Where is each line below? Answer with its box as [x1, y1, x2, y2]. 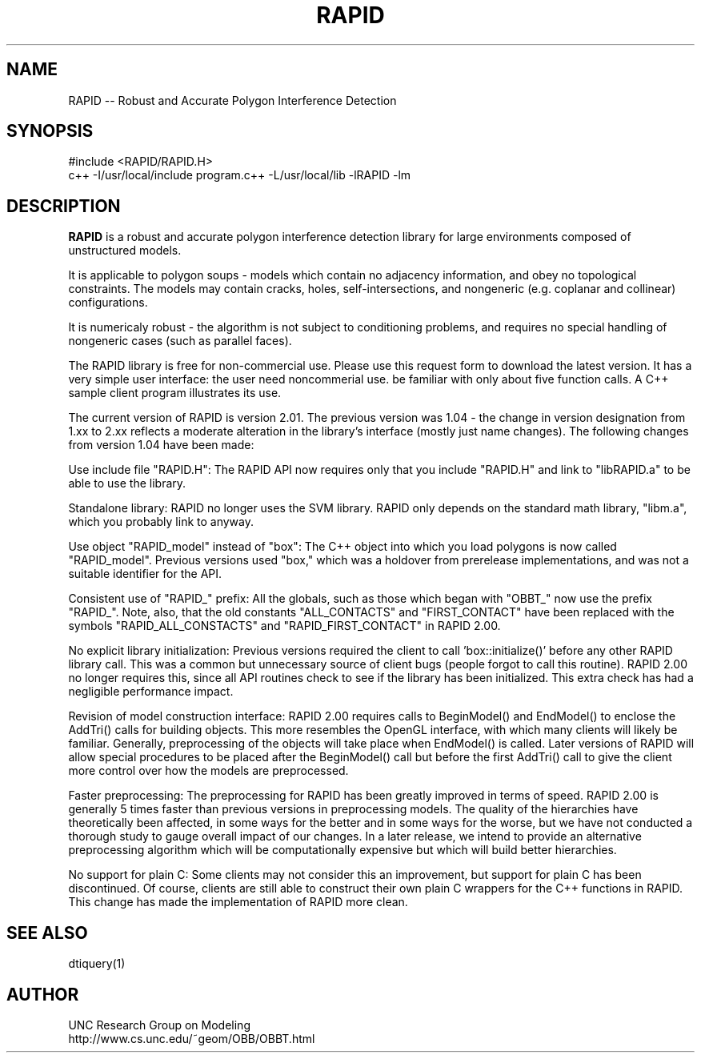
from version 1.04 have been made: [68, 438, 254, 452]
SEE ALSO [6, 922, 88, 943]
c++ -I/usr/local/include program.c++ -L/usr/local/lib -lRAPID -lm [68, 168, 411, 183]
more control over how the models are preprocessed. [68, 764, 349, 778]
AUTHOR [6, 984, 79, 1005]
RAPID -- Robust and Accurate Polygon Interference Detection [68, 93, 397, 107]
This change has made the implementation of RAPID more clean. [68, 895, 408, 909]
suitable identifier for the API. [68, 567, 222, 581]
